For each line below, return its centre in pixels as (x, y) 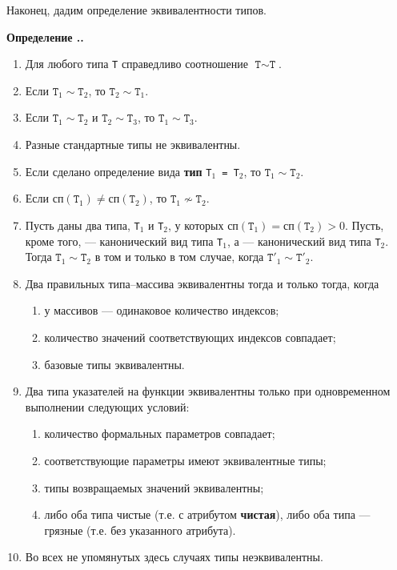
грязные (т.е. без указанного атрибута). (140, 530)
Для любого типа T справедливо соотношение (136, 64)
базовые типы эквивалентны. (114, 364)
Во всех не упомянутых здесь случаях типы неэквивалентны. (174, 557)
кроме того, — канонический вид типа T (124, 241)
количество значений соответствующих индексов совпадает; (190, 337)
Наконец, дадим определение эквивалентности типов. (136, 10)
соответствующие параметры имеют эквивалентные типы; (185, 460)
